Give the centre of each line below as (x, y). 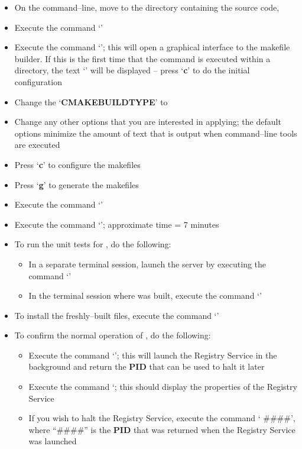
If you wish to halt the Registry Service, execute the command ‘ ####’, (162, 418)
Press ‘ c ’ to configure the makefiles (77, 164)
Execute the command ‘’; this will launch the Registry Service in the (153, 355)
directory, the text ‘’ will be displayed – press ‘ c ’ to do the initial (132, 70)
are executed (37, 145)
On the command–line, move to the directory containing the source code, (147, 7)
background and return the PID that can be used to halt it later (147, 366)
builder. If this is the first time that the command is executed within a (142, 58)
